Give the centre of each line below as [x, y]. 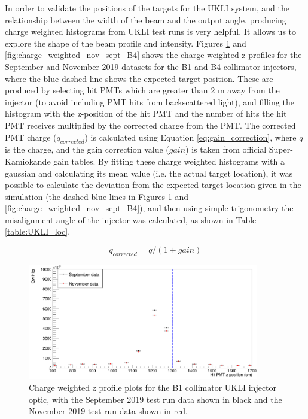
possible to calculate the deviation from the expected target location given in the [153, 185]
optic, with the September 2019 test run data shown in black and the [155, 399]
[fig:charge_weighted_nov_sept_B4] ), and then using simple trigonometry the [149, 208]
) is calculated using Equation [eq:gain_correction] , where [190, 137]
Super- [281, 149]
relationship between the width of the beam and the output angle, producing [146, 19]
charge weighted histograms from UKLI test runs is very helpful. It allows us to [151, 31]
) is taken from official [226, 149]
